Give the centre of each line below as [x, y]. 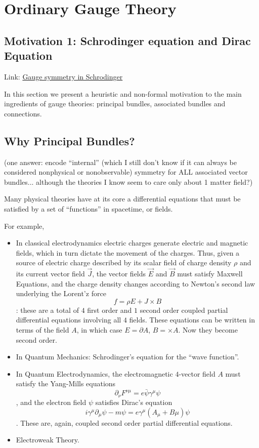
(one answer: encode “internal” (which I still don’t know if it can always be [120, 162]
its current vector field [50, 274]
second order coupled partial [184, 310]
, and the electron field [51, 402]
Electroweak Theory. [48, 440]
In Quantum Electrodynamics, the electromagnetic [94, 373]
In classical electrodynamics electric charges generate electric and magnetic [132, 243]
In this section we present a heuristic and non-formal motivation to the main [123, 93]
